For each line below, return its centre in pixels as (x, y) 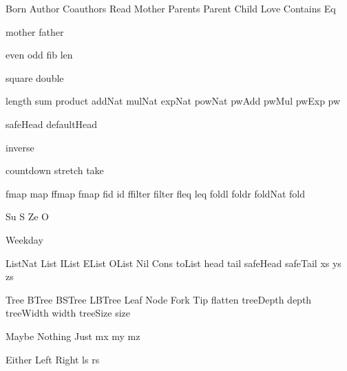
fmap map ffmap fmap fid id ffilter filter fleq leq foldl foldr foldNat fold (155, 193)
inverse (20, 147)
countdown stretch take (55, 170)
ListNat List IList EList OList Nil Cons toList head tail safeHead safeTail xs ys (173, 263)
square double (35, 77)
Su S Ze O (27, 216)
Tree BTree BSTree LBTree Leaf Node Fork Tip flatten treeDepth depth (159, 299)
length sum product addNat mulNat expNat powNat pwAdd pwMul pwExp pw (173, 101)
